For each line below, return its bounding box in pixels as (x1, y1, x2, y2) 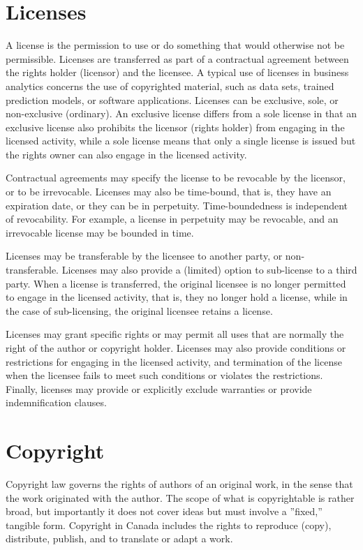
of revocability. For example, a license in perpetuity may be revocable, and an (6, 211, 339, 226)
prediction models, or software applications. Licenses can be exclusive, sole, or (6, 92, 339, 107)
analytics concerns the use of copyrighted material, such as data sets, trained (6, 78, 334, 93)
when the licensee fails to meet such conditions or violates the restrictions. (6, 368, 323, 382)
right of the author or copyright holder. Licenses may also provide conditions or (6, 341, 346, 355)
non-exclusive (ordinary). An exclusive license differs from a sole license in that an (6, 106, 357, 121)
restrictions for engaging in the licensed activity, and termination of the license (6, 354, 342, 369)
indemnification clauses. (6, 395, 107, 410)
